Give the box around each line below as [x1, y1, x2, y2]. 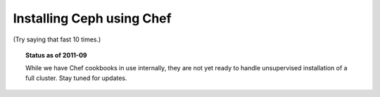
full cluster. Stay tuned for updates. [25, 74, 127, 82]
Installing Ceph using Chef [13, 11, 172, 26]
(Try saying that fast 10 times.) [13, 35, 101, 44]
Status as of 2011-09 [25, 51, 87, 59]
